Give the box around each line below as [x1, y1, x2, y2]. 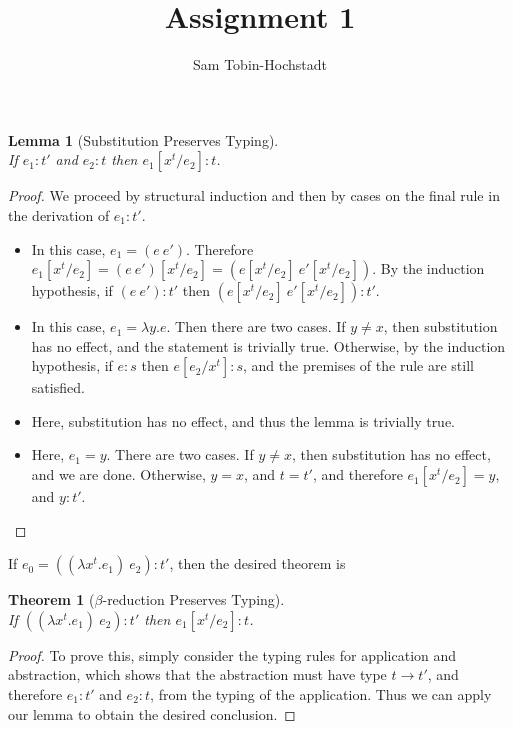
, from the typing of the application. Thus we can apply [150, 684, 492, 705]
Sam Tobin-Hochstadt [193, 54, 327, 75]
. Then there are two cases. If [166, 316, 346, 337]
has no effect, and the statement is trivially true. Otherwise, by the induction [31, 335, 506, 356]
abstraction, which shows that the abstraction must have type [8, 664, 387, 685]
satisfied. [31, 377, 85, 398]
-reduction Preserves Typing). [102, 589, 285, 610]
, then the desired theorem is [169, 553, 346, 574]
